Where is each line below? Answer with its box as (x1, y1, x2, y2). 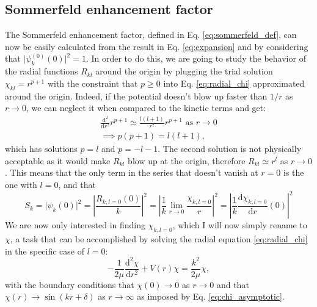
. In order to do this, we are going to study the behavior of (86, 52, 306, 65)
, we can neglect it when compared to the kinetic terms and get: (26, 101, 266, 114)
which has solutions (5, 142, 78, 155)
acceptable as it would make (5, 154, 111, 167)
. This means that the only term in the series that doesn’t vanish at (5, 166, 258, 179)
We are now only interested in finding (5, 219, 146, 231)
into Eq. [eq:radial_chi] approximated (163, 76, 305, 89)
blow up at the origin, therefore (128, 154, 246, 167)
